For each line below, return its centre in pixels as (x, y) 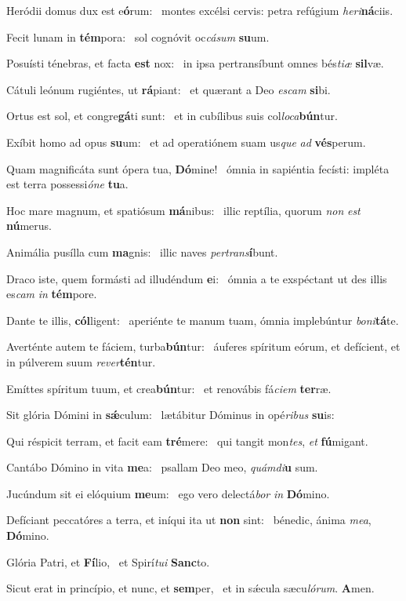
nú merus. (29, 226)
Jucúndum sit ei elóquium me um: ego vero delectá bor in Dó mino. (168, 493)
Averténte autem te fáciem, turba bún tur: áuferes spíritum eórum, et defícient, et (203, 346)
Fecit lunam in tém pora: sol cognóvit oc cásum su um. (138, 36)
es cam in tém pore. (52, 294)
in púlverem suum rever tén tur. (81, 361)
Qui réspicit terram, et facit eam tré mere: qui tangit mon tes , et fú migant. (187, 441)
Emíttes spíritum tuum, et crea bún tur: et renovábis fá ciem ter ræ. (169, 388)
